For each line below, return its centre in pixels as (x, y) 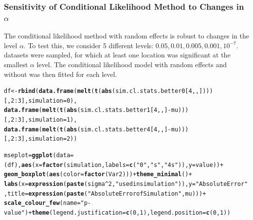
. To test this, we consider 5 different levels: (89, 45)
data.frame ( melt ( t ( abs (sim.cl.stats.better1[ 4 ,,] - (88, 110)
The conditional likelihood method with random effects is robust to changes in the (126, 36)
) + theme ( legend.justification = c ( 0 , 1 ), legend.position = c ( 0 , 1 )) (127, 212)
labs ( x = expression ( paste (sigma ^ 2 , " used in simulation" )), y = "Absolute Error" (126, 184)
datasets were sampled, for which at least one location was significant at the (117, 55)
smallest (16, 64)
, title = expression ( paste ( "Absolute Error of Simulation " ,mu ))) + (105, 193)
